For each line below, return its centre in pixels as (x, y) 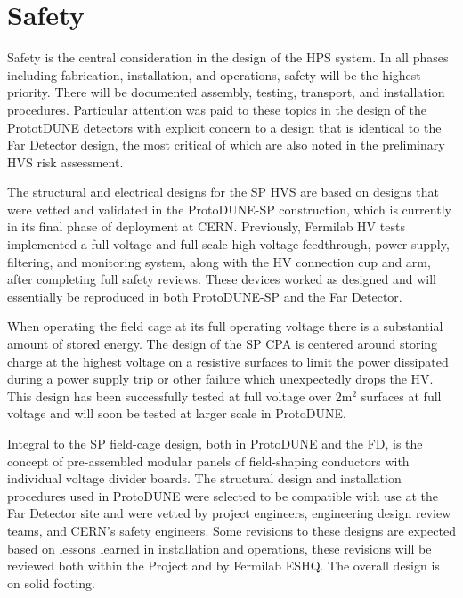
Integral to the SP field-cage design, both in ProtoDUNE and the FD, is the (215, 443)
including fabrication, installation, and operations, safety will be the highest (214, 74)
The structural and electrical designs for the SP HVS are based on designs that (223, 192)
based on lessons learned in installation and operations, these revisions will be (219, 548)
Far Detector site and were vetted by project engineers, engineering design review (229, 513)
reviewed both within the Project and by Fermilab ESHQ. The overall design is (223, 566)
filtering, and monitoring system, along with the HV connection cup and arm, (219, 261)
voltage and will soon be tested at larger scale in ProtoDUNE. (177, 413)
